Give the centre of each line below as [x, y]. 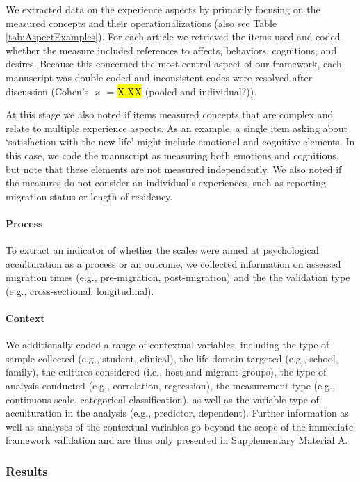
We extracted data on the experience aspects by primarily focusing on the [163, 9]
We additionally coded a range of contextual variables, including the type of [167, 345]
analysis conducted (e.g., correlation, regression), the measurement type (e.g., [170, 386]
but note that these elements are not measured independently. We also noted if [174, 169]
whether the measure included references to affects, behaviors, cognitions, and [171, 50]
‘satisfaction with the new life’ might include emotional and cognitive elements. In [180, 142]
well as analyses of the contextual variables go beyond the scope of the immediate [180, 426]
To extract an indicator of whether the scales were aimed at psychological [162, 250]
